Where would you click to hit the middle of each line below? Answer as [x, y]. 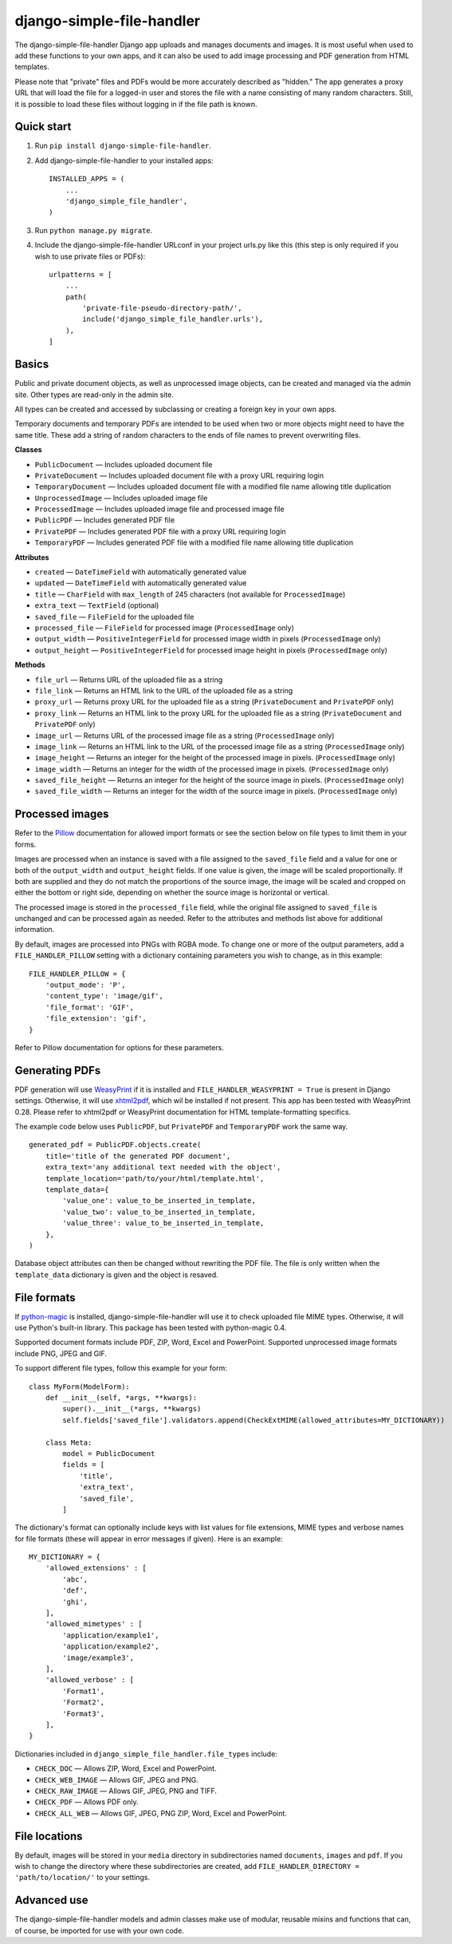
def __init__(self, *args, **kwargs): [121, 1398]
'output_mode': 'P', [85, 985]
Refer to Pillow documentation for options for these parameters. [120, 1047]
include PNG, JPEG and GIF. [61, 1353]
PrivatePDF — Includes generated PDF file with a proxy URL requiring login [160, 531]
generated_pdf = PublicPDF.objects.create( [115, 1145]
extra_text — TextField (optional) [97, 605]
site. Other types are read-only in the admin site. [94, 395]
